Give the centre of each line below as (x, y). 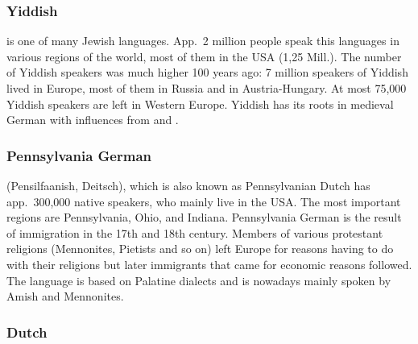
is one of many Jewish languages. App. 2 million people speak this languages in (203, 41)
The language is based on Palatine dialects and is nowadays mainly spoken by (199, 280)
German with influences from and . (93, 120)
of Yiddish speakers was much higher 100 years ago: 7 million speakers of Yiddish (207, 72)
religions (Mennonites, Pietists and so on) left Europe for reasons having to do (200, 249)
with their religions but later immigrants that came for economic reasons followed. (209, 264)
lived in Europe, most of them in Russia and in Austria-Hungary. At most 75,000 (207, 88)
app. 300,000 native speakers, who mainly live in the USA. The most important (204, 201)
